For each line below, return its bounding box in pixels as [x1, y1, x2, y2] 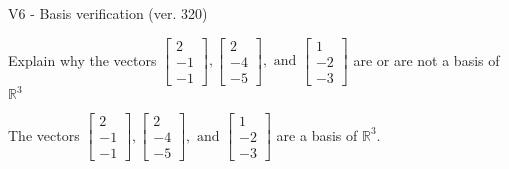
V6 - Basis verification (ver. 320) [8, 3, 208, 23]
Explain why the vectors [8, 49, 157, 70]
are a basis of [276, 124, 358, 145]
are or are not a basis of [353, 49, 500, 70]
